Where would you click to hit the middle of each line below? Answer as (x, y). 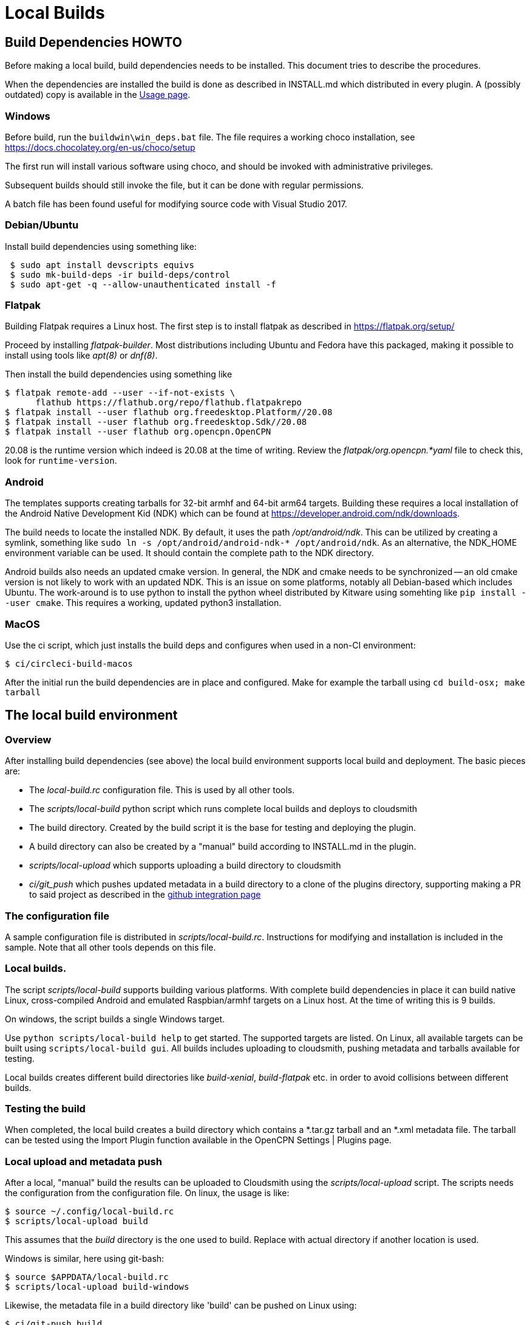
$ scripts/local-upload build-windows (97, 1287)
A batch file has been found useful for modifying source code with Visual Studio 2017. (176, 204)
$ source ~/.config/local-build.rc (90, 1212)
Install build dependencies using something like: (101, 246)
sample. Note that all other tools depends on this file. (110, 947)
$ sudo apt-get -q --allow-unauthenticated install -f (143, 284)
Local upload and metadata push (83, 1161)
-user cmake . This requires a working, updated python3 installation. (143, 603)
